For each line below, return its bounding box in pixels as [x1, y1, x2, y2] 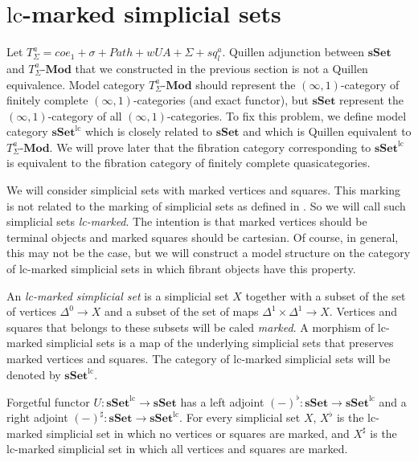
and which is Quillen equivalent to [243, 123, 412, 140]
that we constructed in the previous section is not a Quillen [75, 59, 368, 76]
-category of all [47, 107, 122, 124]
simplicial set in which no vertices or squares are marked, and [46, 424, 350, 441]
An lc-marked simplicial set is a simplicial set [6, 287, 229, 304]
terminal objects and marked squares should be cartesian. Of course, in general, [6, 228, 399, 245]
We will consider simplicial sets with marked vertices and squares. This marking [6, 182, 400, 198]
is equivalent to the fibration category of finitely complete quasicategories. [6, 154, 371, 171]
